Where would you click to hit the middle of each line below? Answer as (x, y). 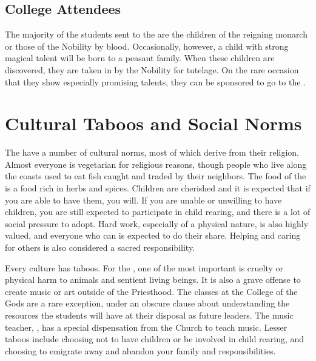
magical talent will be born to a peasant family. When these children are (140, 58)
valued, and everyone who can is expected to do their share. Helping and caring (153, 235)
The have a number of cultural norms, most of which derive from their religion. (152, 152)
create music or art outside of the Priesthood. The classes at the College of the (151, 291)
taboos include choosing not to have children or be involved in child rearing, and (155, 339)
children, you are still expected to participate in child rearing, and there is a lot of (158, 212)
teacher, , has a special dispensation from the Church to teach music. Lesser (146, 327)
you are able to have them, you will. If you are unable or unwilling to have (143, 200)
